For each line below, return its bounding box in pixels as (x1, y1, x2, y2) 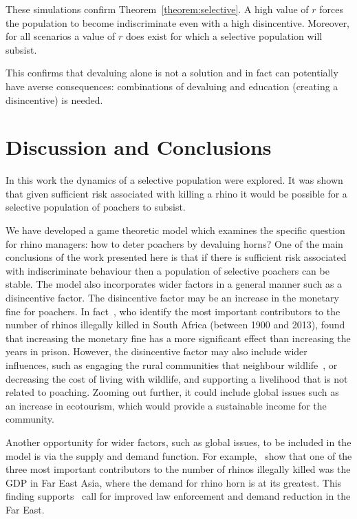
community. (6, 412, 54, 426)
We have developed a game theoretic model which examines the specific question (6, 223, 345, 237)
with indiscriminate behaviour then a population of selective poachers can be (6, 263, 329, 277)
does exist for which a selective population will (125, 29, 323, 43)
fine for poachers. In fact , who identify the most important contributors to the (6, 304, 340, 318)
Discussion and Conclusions (6, 133, 272, 161)
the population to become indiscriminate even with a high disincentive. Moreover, (6, 15, 350, 30)
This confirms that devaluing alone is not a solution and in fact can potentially (6, 65, 338, 80)
